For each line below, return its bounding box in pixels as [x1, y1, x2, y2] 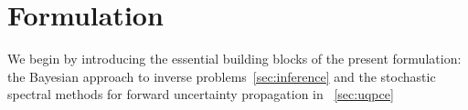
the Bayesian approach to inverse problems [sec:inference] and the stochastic [7, 66, 436, 85]
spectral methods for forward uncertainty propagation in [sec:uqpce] [7, 85, 394, 104]
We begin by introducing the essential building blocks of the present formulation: [7, 49, 462, 68]
